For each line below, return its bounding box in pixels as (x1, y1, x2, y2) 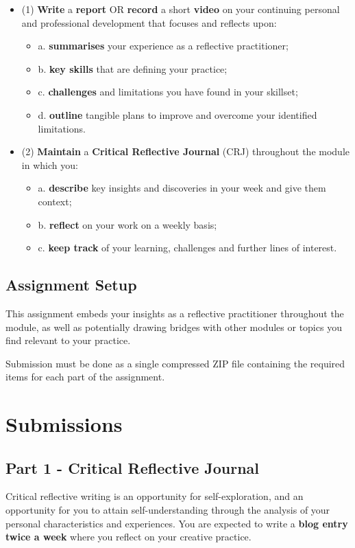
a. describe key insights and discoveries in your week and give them (38, 181, 326, 195)
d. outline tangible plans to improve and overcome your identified (38, 107, 317, 122)
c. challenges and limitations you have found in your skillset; (38, 84, 298, 99)
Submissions (5, 410, 123, 438)
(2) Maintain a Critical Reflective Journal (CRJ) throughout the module (21, 144, 350, 159)
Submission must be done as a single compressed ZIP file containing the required (5, 356, 345, 370)
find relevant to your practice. (5, 333, 131, 347)
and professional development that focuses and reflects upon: (21, 15, 277, 30)
